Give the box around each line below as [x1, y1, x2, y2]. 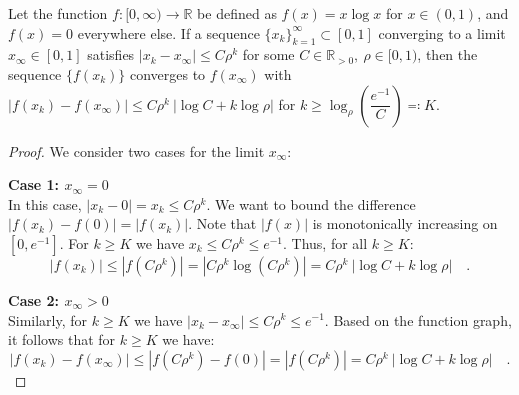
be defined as [197, 3, 277, 23]
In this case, [8, 193, 82, 214]
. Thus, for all [283, 232, 368, 253]
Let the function [8, 3, 108, 23]
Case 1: [8, 174, 60, 195]
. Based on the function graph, [324, 309, 512, 330]
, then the [417, 44, 478, 65]
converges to [129, 63, 206, 84]
